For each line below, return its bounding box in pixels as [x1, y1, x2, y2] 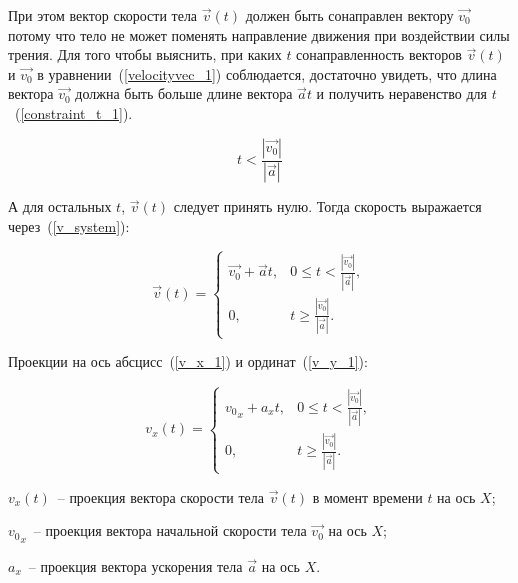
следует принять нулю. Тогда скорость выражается [173, 196, 482, 217]
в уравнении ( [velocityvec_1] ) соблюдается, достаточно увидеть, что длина [37, 63, 497, 84]
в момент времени [312, 486, 423, 507]
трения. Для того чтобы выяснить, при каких [8, 44, 282, 65]
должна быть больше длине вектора [75, 83, 293, 104]
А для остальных [8, 196, 112, 217]
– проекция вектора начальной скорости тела [33, 520, 307, 541]
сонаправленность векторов [296, 44, 462, 65]
